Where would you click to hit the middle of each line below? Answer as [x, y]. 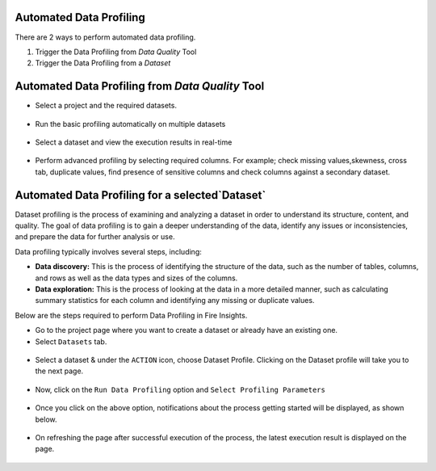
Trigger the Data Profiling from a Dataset [103, 63]
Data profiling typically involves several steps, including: [108, 251]
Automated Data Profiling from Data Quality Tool [140, 86]
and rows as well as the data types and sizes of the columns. [136, 278]
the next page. [59, 371]
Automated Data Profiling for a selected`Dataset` [140, 195]
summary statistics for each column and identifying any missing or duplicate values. [175, 301]
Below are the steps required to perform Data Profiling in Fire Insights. [131, 315]
